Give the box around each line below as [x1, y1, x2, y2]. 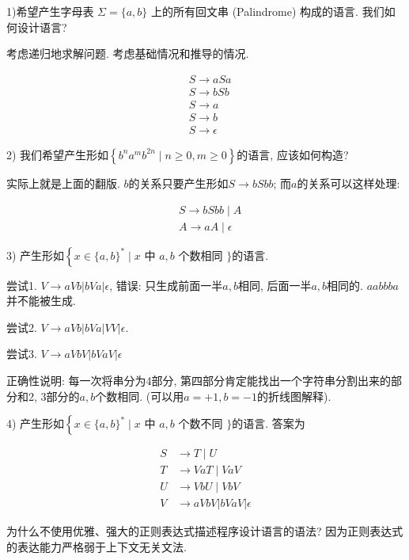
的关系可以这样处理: [297, 174, 400, 191]
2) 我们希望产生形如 [6, 146, 109, 162]
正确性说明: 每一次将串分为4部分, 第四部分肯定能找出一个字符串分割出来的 [6, 371, 392, 388]
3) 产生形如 [6, 246, 65, 263]
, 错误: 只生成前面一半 [109, 276, 223, 293]
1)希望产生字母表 [6, 3, 94, 19]
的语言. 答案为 [232, 415, 305, 432]
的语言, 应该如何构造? [237, 146, 349, 162]
